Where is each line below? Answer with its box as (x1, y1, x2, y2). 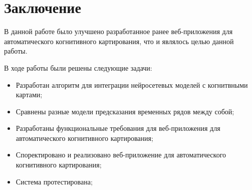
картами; (16, 89, 43, 100)
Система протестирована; (16, 176, 93, 186)
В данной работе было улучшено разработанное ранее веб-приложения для (4, 26, 233, 37)
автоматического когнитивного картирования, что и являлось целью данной (4, 36, 234, 46)
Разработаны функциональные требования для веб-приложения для (16, 123, 220, 133)
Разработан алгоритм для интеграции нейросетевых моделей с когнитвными (16, 79, 248, 90)
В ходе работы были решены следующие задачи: (4, 62, 152, 73)
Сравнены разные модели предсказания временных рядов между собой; (16, 106, 234, 116)
